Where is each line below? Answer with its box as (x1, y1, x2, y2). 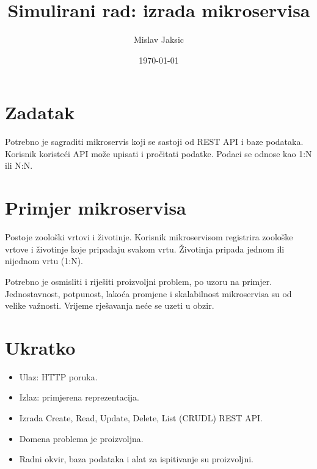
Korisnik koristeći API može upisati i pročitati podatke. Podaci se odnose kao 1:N (5, 147, 312, 160)
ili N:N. (5, 159, 33, 172)
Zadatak (5, 100, 75, 125)
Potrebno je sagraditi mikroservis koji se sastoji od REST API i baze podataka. (5, 135, 304, 148)
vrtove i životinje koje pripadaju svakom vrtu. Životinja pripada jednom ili (5, 242, 285, 255)
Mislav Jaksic (133, 33, 184, 46)
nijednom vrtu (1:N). (5, 254, 84, 267)
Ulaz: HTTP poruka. (19, 370, 98, 383)
